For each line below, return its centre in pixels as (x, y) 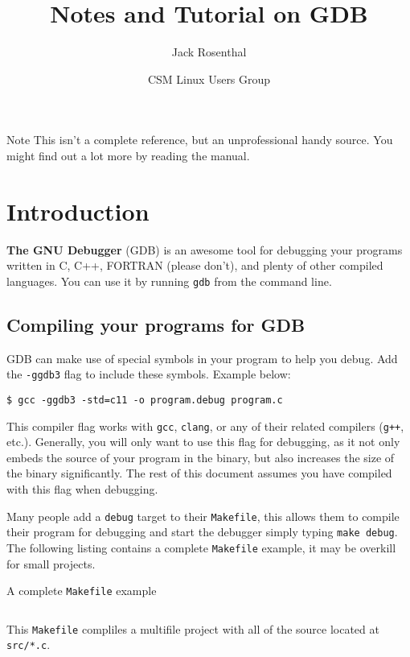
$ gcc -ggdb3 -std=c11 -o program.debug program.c (145, 400)
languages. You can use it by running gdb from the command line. (169, 281)
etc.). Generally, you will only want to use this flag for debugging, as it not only (203, 442)
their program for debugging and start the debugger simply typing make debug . (202, 532)
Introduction (78, 211)
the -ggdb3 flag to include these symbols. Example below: (149, 374)
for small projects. (51, 563)
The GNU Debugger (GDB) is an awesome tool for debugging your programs (205, 249)
